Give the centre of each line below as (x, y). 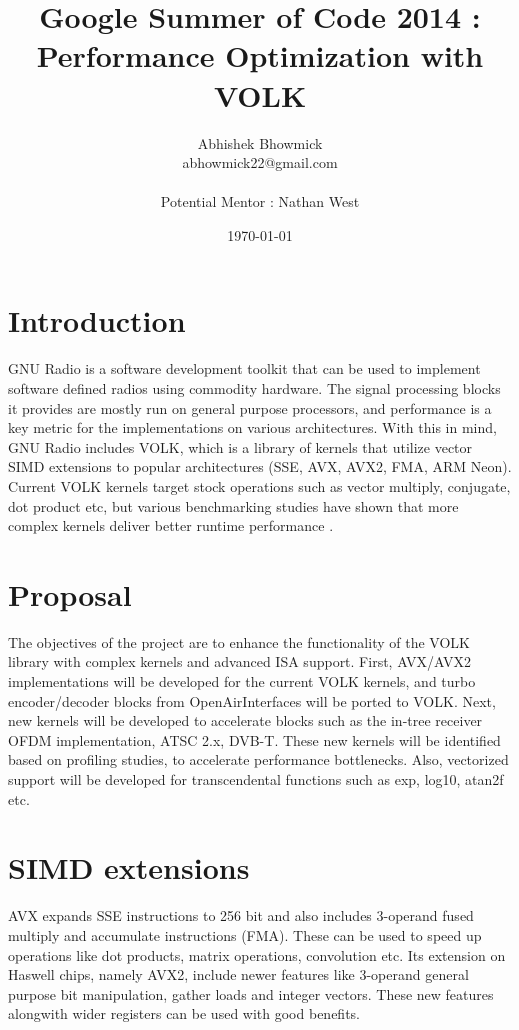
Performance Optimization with (260, 55)
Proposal (70, 593)
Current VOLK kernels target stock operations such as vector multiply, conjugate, (259, 485)
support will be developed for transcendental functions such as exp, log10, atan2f (256, 779)
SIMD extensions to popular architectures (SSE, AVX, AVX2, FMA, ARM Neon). (260, 466)
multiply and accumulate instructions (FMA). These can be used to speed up (245, 934)
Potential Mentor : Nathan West (260, 201)
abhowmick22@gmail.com (260, 162)
